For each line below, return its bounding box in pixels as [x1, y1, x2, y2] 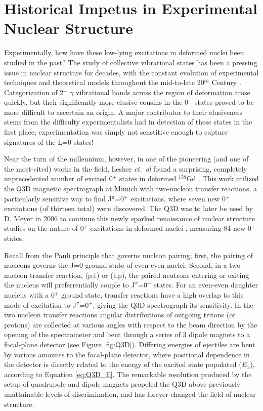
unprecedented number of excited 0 [4, 173, 113, 184]
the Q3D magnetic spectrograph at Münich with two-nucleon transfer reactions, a [4, 183, 257, 194]
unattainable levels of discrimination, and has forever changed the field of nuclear [4, 388, 256, 399]
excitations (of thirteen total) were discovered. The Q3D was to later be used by [4, 203, 253, 214]
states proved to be [195, 97, 254, 107]
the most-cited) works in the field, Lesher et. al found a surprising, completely [4, 163, 247, 174]
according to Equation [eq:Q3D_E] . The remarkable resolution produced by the [4, 368, 252, 379]
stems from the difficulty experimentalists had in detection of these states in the [4, 116, 252, 127]
